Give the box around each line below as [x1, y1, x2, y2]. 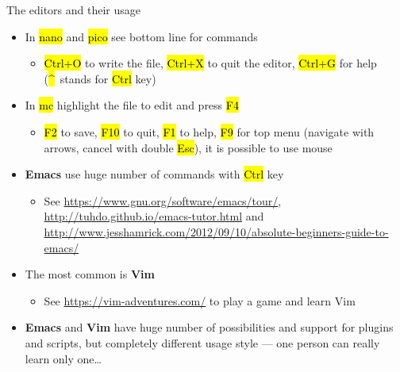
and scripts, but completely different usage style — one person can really [25, 334, 380, 351]
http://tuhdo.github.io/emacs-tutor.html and [44, 208, 264, 224]
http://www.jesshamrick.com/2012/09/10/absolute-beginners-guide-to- [44, 223, 389, 240]
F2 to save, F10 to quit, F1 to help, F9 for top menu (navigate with [44, 123, 375, 140]
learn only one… [25, 350, 102, 366]
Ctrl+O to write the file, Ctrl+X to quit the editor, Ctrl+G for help [44, 55, 377, 71]
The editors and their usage [6, 2, 141, 17]
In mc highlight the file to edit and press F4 [25, 97, 239, 113]
